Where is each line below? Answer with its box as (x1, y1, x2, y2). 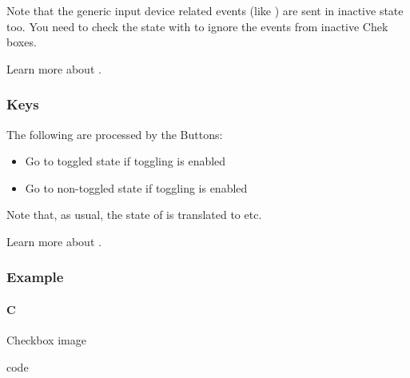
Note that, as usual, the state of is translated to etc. (6, 206, 262, 223)
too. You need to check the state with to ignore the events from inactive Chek (6, 18, 388, 34)
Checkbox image (6, 332, 86, 348)
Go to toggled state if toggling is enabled (25, 153, 226, 169)
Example (6, 267, 64, 287)
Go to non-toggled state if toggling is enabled (25, 179, 248, 196)
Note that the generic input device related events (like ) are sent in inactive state (6, 2, 404, 18)
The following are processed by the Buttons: (6, 125, 223, 142)
